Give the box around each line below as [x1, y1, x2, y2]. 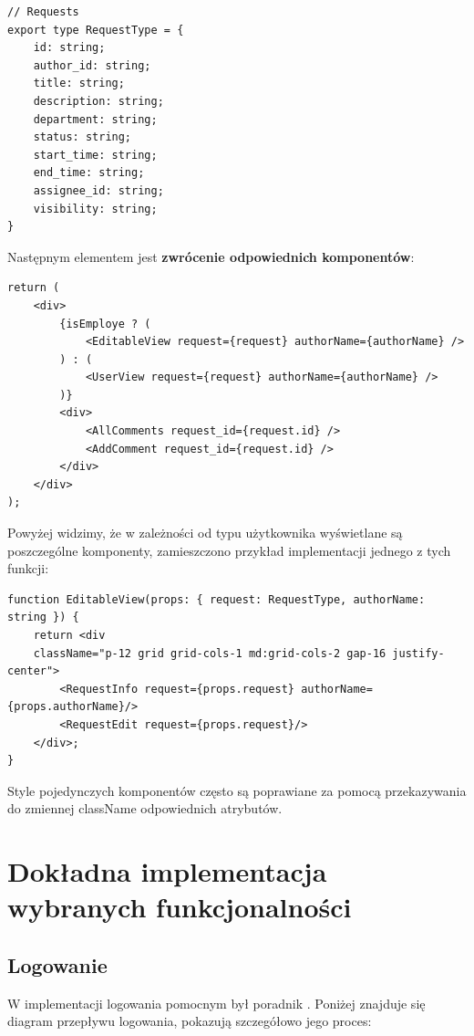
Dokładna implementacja [7, 853, 327, 890]
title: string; [33, 77, 125, 90]
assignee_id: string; [33, 183, 164, 197]
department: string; [33, 112, 158, 126]
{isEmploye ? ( [59, 317, 151, 330]
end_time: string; [33, 166, 145, 180]
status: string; [33, 131, 132, 144]
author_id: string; [33, 58, 151, 72]
